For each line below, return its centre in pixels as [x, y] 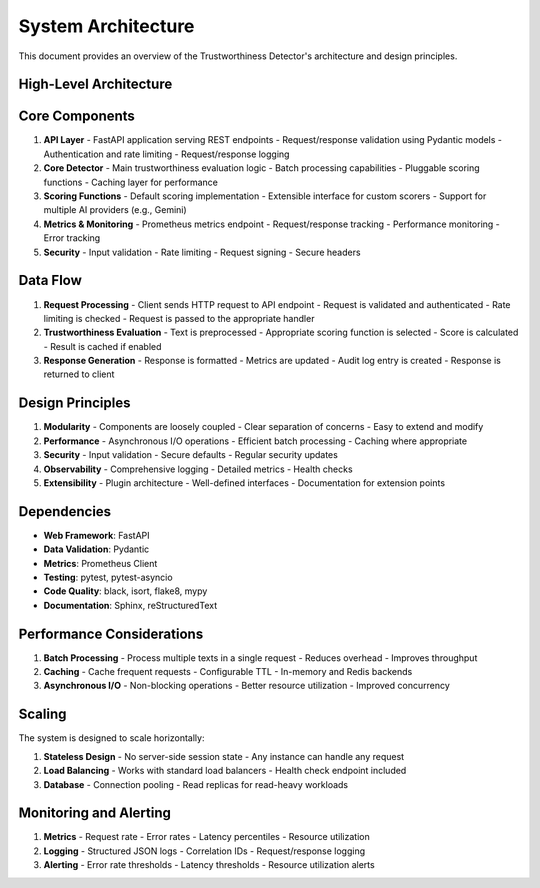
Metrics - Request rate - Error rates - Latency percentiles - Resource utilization [206, 837]
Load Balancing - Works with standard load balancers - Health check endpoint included [225, 771]
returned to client [79, 374]
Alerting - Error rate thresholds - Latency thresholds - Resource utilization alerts [209, 865]
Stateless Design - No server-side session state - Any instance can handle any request [224, 756]
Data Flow [50, 280]
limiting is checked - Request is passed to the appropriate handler [179, 318]
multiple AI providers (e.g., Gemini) [115, 210]
